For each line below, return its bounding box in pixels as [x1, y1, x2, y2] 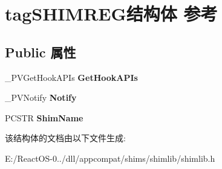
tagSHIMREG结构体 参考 [5, 1, 218, 26]
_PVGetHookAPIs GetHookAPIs [5, 71, 138, 83]
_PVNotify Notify [5, 91, 77, 104]
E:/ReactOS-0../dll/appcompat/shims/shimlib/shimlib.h [5, 151, 215, 164]
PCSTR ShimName [5, 111, 83, 124]
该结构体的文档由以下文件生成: [5, 132, 126, 144]
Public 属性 [5, 42, 76, 61]
